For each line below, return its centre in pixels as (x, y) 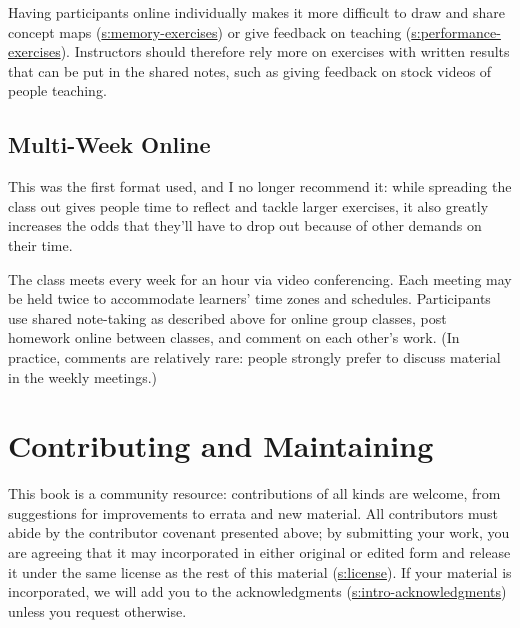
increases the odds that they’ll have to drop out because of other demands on (245, 225)
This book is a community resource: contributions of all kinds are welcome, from (254, 493)
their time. (40, 244)
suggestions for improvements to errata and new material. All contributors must (253, 512)
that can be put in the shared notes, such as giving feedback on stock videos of (250, 70)
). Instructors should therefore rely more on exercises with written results (285, 51)
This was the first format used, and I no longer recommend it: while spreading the (260, 186)
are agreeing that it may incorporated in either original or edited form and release (259, 552)
